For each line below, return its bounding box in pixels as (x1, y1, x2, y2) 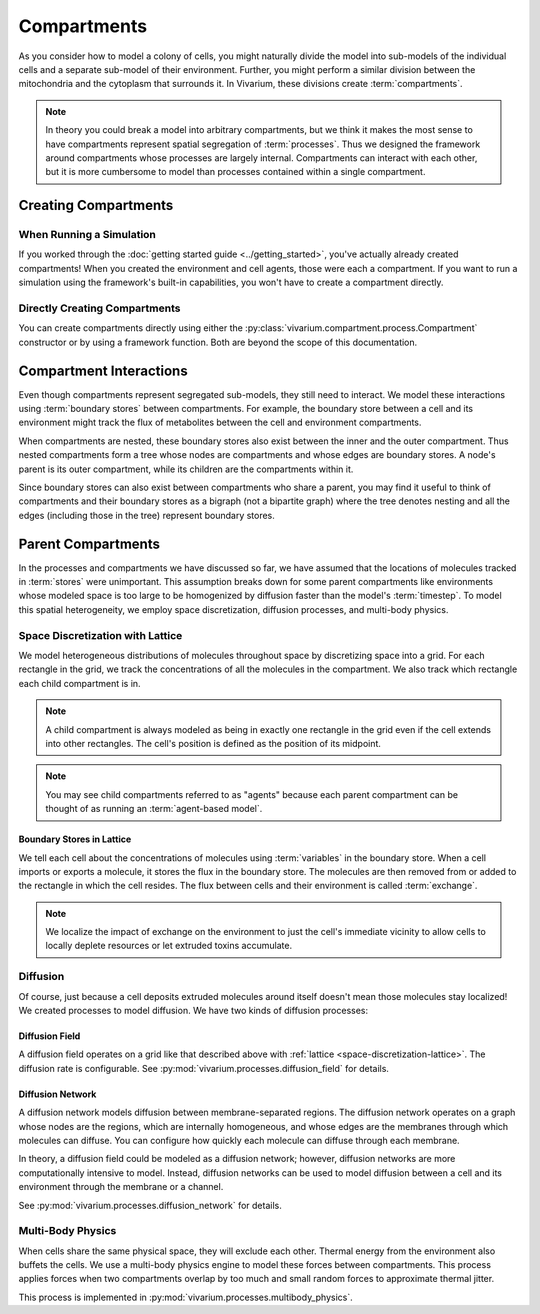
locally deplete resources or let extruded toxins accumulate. (45, 940, 293, 952)
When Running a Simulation (18, 228, 157, 242)
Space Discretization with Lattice (18, 628, 183, 642)
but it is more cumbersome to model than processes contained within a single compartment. (45, 166, 426, 178)
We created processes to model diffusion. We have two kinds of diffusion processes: (18, 1005, 369, 1016)
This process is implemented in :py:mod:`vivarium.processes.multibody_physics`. (18, 1291, 354, 1303)
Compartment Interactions (18, 362, 189, 379)
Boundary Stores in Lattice (18, 833, 132, 845)
